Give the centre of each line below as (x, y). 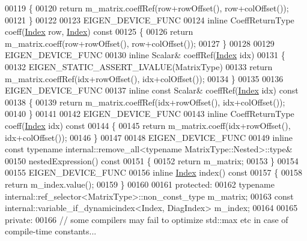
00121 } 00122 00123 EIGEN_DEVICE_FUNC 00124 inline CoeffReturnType (150, 19)
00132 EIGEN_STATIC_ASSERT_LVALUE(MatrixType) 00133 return (139, 66)
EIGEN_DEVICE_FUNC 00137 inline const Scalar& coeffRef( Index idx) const (152, 90)
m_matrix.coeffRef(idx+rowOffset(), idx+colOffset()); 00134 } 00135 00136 (144, 78)
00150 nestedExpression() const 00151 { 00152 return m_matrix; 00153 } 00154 (152, 160)
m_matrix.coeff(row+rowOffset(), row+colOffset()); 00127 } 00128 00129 (140, 43)
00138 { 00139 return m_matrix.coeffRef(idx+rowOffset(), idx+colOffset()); (145, 102)
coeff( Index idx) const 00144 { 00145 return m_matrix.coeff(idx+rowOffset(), (148, 125)
